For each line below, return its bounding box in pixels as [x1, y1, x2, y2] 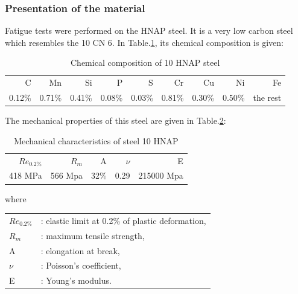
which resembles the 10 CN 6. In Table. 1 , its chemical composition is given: [5, 36, 284, 48]
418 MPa [9, 169, 42, 182]
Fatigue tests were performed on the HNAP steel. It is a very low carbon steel [5, 24, 293, 37]
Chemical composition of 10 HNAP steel [71, 56, 220, 69]
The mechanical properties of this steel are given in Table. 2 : [5, 114, 226, 127]
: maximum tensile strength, [40, 229, 145, 241]
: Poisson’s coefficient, [40, 259, 121, 272]
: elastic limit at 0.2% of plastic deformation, [40, 214, 206, 226]
